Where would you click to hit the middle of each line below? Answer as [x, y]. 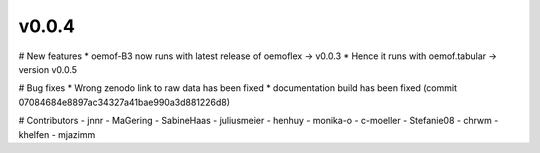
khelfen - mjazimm [57, 134]
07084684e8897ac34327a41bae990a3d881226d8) [124, 102]
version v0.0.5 [48, 69]
